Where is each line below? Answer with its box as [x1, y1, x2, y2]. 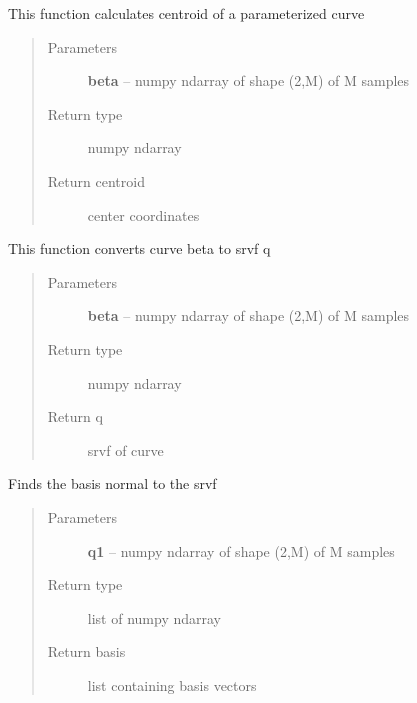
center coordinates [87, 204, 200, 225]
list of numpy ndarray [87, 607, 221, 628]
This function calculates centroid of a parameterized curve [8, 3, 365, 23]
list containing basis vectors [87, 674, 257, 695]
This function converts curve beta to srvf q [8, 238, 271, 259]
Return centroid [47, 170, 145, 191]
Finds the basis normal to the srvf [8, 473, 217, 494]
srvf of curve [87, 439, 164, 460]
